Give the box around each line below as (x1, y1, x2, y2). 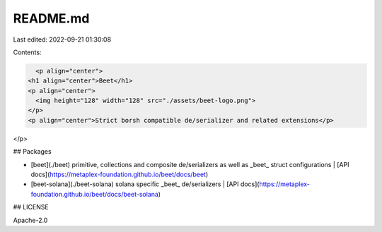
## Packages (13, 147, 52, 156)
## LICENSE (13, 203, 49, 212)
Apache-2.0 (13, 216, 48, 224)
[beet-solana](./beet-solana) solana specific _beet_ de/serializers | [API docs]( (30, 180, 260, 188)
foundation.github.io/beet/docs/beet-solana (30, 190, 159, 198)
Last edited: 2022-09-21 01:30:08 (13, 35, 112, 44)
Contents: (13, 48, 42, 56)
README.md (13, 11, 90, 26)
